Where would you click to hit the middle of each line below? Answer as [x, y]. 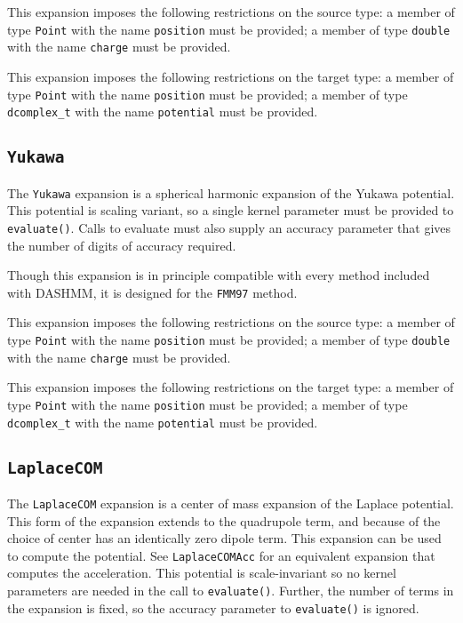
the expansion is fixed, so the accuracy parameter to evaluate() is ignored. [213, 607]
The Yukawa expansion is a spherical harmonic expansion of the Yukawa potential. [231, 192]
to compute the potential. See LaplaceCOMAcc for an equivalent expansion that [221, 555]
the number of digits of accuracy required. [122, 245]
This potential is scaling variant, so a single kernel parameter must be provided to [231, 210]
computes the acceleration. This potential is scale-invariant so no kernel [202, 573]
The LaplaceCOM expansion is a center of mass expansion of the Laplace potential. [231, 503]
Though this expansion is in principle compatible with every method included [219, 275]
